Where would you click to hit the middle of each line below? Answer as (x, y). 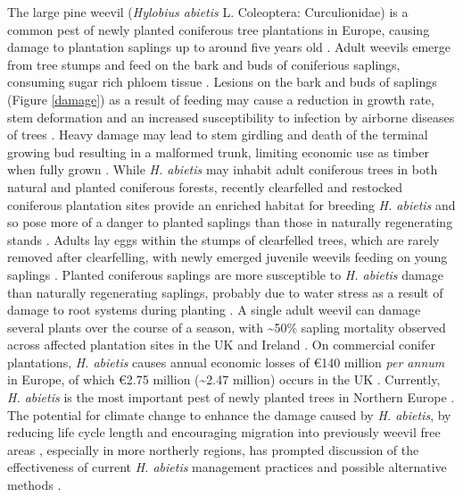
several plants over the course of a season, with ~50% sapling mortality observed (227, 327)
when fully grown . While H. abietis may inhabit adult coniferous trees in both (223, 169)
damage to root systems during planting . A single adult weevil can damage (214, 310)
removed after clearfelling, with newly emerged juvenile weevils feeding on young (227, 257)
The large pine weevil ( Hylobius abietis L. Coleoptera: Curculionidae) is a (208, 12)
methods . (34, 485)
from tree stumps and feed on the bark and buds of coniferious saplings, (204, 64)
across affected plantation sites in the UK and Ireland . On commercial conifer (221, 345)
